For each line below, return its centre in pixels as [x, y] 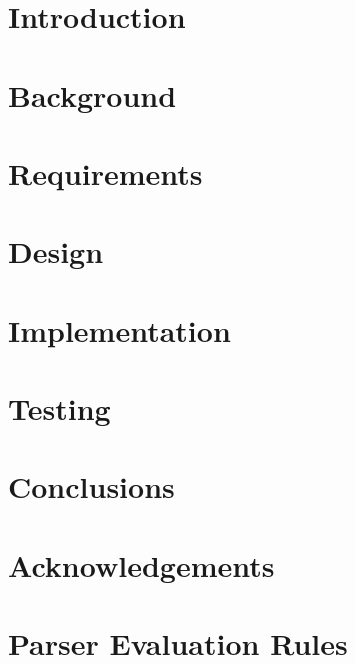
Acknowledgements [141, 564]
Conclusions [91, 486]
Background [92, 94]
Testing [59, 408]
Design [56, 251]
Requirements [105, 172]
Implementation [119, 329]
